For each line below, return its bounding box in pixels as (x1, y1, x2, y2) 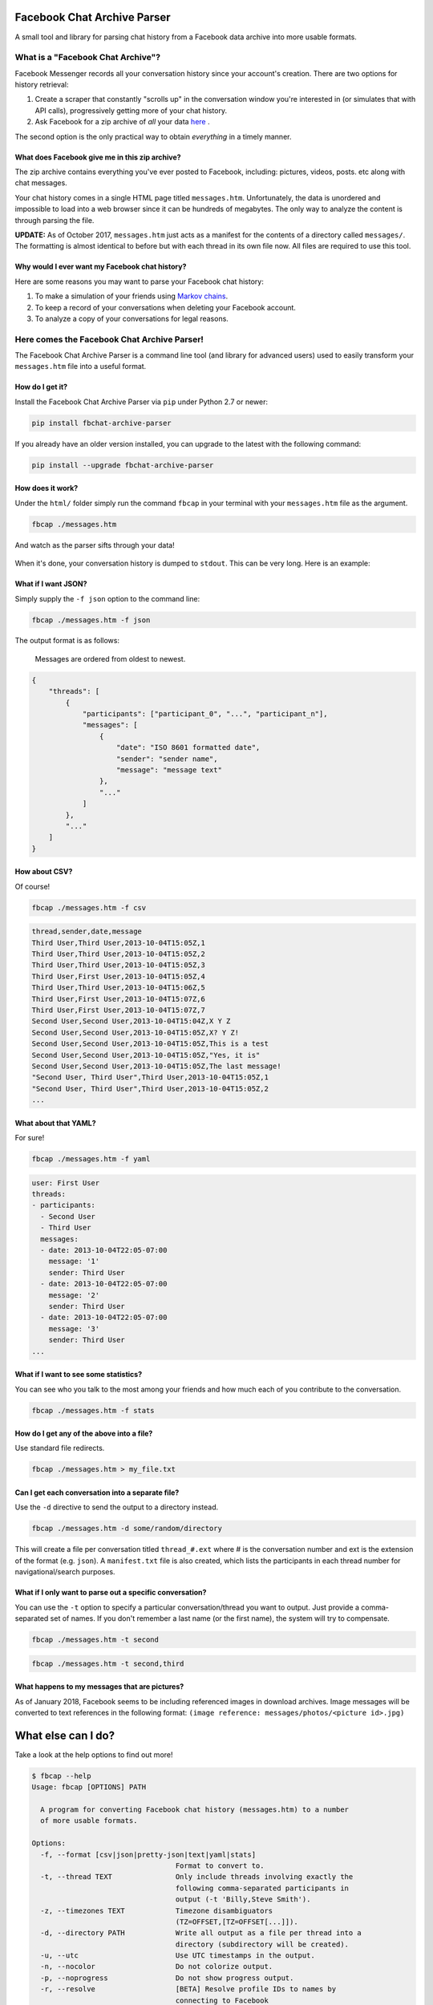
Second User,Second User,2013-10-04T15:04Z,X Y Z (31, 1017, 231, 1026)
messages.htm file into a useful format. (14, 362, 147, 371)
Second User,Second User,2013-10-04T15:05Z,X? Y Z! (31, 1027, 240, 1037)
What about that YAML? (14, 1118, 96, 1128)
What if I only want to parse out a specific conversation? (14, 1588, 207, 1598)
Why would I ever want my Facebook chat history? (14, 261, 187, 272)
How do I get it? (14, 382, 68, 392)
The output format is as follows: (14, 636, 120, 646)
